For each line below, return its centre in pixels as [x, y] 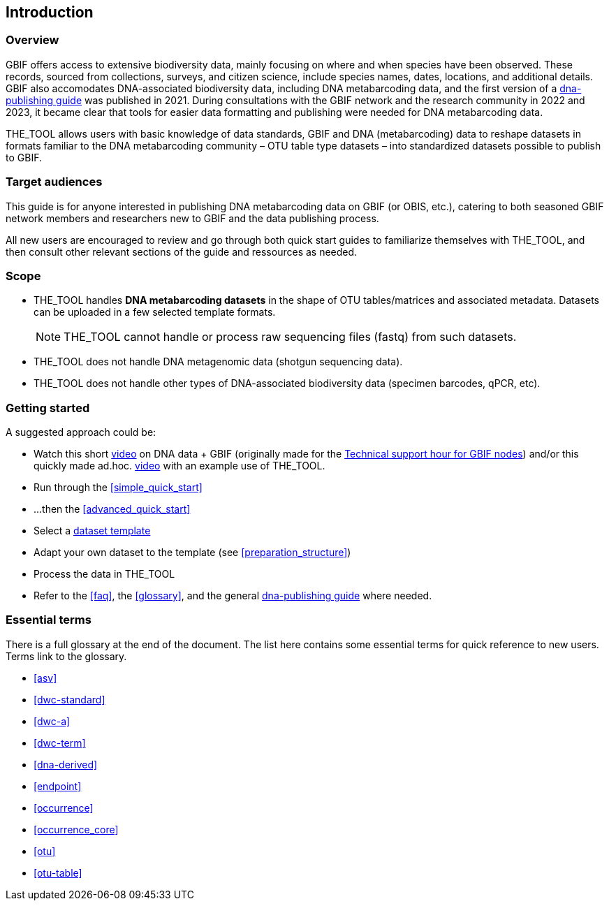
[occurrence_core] [76, 829]
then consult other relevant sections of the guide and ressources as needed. [182, 251]
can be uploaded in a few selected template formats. [155, 312]
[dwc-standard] [69, 699]
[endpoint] [58, 786]
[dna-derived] [66, 764]
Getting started [48, 408]
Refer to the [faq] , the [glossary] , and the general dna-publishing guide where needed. [233, 596]
